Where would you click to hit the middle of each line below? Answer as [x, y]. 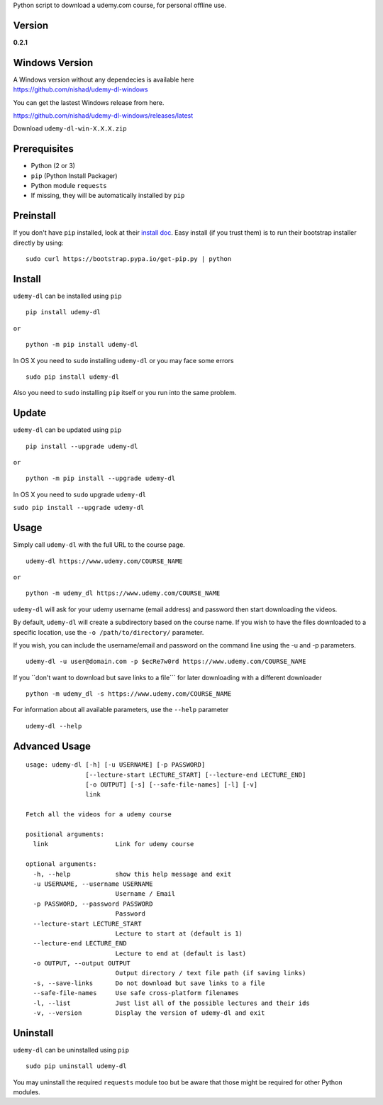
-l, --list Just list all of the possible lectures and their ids [171, 1003]
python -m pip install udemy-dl [82, 345]
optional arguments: [61, 864]
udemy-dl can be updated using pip [67, 430]
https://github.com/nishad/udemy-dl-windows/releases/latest [103, 115]
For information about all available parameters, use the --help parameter [121, 710]
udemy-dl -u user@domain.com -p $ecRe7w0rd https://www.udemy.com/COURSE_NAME [166, 662]
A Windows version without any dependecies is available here [104, 79]
